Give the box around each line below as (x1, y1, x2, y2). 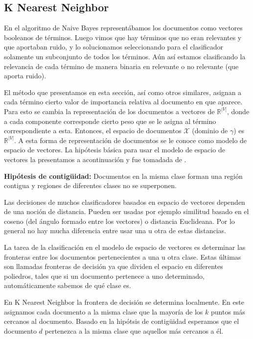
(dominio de (192, 125, 228, 136)
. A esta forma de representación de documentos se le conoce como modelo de (14, 135, 247, 145)
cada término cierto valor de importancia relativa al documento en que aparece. (4, 97, 243, 107)
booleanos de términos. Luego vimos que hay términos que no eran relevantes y (4, 32, 242, 42)
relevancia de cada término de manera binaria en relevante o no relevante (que (4, 61, 239, 71)
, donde (227, 106, 250, 116)
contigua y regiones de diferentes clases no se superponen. (4, 180, 177, 191)
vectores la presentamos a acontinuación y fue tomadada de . (4, 154, 186, 164)
